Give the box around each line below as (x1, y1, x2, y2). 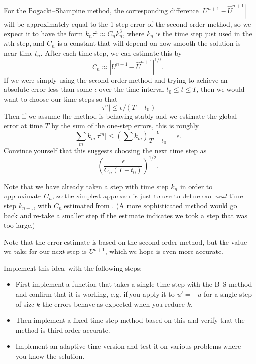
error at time (4, 120, 43, 131)
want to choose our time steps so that (4, 94, 118, 104)
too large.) (4, 220, 35, 230)
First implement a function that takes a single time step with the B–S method (15, 279, 252, 289)
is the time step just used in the (156, 28, 252, 38)
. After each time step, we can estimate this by (40, 47, 182, 57)
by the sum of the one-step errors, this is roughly (51, 120, 199, 131)
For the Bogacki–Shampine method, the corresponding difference (4, 5, 199, 15)
